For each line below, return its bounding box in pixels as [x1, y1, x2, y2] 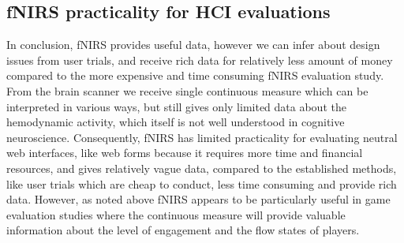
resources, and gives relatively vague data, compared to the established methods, [6, 159, 397, 176]
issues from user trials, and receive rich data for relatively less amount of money [6, 51, 393, 68]
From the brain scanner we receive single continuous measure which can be [6, 82, 368, 99]
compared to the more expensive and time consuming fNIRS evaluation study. [6, 67, 384, 84]
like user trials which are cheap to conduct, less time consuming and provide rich [6, 175, 397, 192]
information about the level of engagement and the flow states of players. [6, 222, 360, 238]
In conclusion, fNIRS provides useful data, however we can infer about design [6, 36, 380, 53]
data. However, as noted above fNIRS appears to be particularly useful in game [6, 191, 391, 207]
